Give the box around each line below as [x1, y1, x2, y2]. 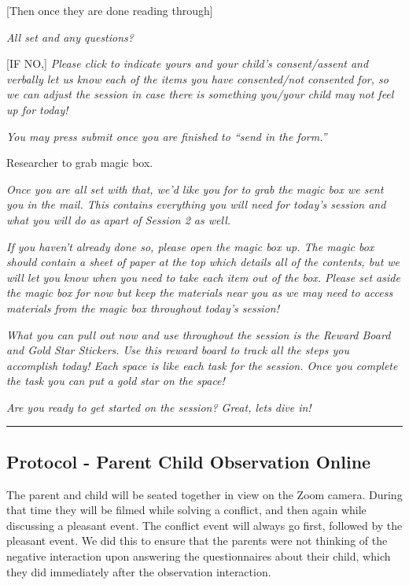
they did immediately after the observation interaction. [6, 563, 271, 579]
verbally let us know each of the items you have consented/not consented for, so [6, 70, 389, 87]
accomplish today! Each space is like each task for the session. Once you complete [6, 357, 398, 373]
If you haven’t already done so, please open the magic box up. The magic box [6, 238, 374, 254]
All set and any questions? [6, 28, 134, 45]
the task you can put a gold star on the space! [6, 372, 225, 389]
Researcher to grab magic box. [6, 154, 153, 171]
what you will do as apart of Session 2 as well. [6, 211, 231, 228]
